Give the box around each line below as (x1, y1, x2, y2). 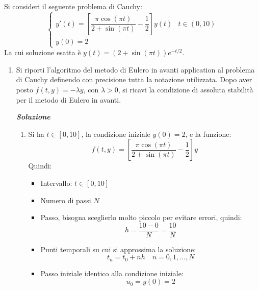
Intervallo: (40, 177, 72, 188)
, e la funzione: (185, 128, 231, 139)
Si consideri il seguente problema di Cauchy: (4, 1, 142, 11)
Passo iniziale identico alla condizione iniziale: (40, 268, 184, 278)
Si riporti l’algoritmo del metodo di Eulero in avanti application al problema (16, 64, 255, 75)
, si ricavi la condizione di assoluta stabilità (118, 84, 253, 94)
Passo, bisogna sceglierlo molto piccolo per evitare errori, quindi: (40, 212, 242, 223)
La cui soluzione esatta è (4, 47, 81, 58)
